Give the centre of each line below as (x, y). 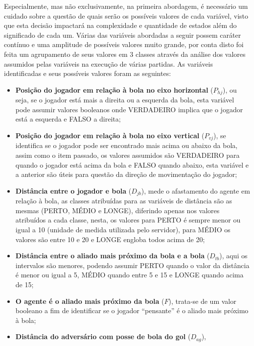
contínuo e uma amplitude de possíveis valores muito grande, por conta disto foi (124, 44)
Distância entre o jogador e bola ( (73, 190)
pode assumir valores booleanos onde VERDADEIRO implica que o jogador (129, 109)
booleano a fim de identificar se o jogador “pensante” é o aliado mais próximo (132, 310)
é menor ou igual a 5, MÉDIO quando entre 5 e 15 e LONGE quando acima (129, 275)
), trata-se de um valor (202, 301)
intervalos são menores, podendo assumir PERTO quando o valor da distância (132, 265)
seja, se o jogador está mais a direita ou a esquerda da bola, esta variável (125, 100)
